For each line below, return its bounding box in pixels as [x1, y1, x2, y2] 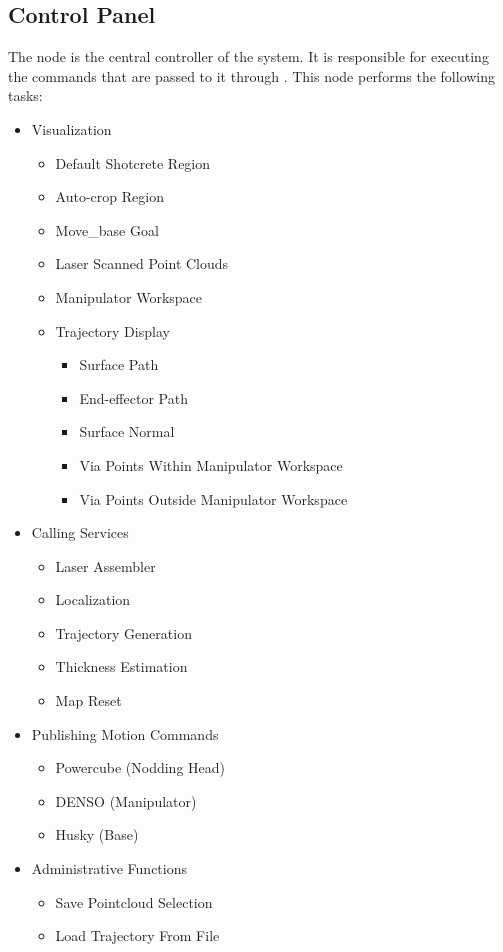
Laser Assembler [55, 555, 156, 576]
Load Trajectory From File [55, 925, 220, 946]
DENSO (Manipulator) [55, 790, 197, 811]
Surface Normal [79, 421, 175, 442]
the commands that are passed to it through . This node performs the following [8, 65, 496, 86]
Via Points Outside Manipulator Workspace [79, 488, 348, 509]
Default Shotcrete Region [55, 152, 211, 173]
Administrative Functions [31, 858, 187, 879]
